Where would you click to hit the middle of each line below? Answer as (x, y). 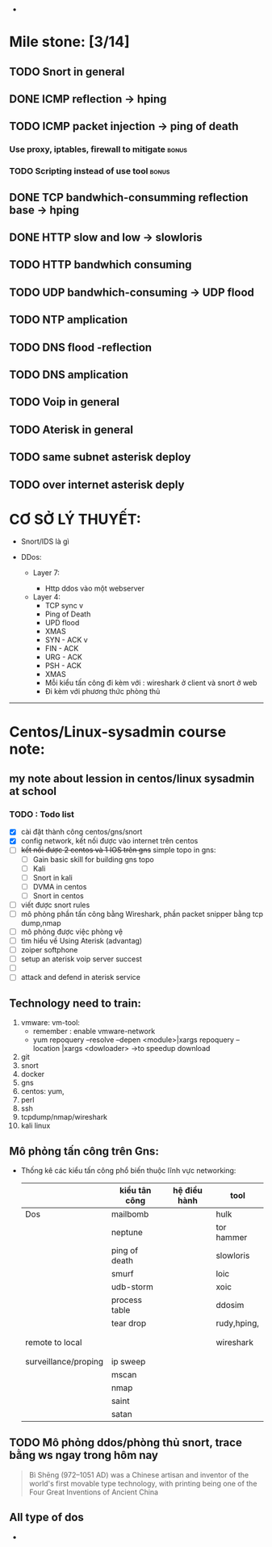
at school (33, 791)
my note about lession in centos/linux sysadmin (132, 779)
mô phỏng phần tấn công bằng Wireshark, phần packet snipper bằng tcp (142, 914)
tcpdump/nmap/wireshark (64, 1117)
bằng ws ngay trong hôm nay (84, 1455)
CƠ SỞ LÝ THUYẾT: (75, 519)
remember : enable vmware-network (94, 1032)
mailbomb (130, 1214)
